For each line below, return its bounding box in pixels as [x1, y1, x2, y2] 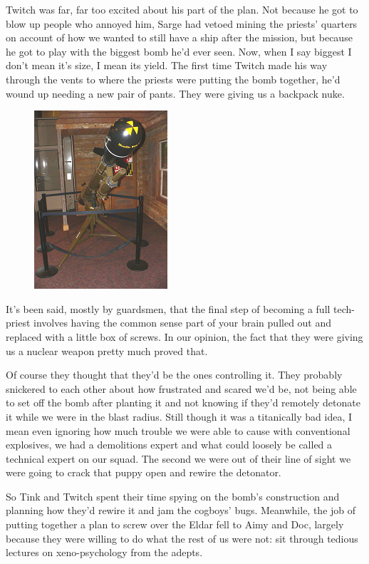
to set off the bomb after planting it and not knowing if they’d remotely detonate [6, 395, 360, 410]
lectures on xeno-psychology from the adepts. [6, 545, 203, 560]
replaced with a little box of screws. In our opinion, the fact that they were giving [6, 329, 363, 344]
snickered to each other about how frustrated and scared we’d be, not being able [6, 381, 357, 396]
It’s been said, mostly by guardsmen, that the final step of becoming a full [6, 301, 331, 316]
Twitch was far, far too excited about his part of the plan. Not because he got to [6, 2, 358, 16]
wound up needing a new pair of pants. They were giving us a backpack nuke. [6, 86, 345, 101]
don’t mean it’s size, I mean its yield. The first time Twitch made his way [6, 58, 328, 73]
